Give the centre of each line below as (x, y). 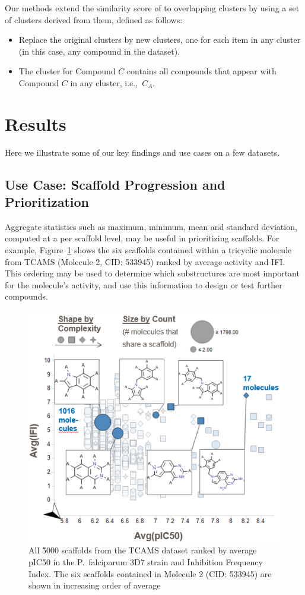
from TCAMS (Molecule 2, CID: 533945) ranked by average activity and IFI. (145, 261)
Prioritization (47, 202)
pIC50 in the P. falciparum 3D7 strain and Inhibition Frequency (146, 562)
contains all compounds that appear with (201, 71)
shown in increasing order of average (95, 585)
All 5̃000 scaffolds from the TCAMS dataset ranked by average (143, 550)
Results (36, 123)
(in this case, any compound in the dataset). (99, 51)
